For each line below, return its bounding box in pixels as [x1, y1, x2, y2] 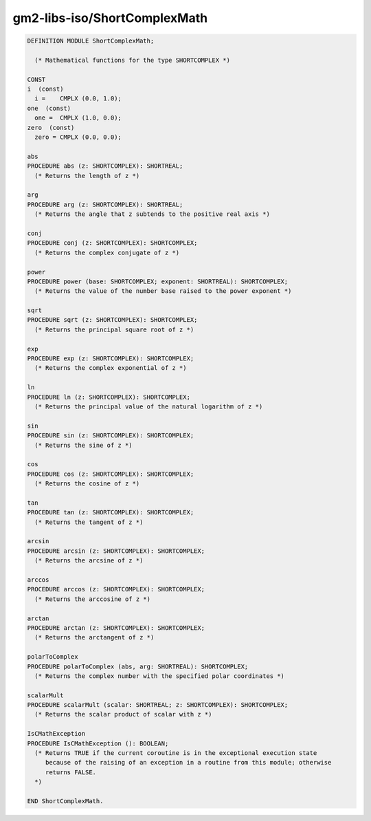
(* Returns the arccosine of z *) [34, 595, 151, 603]
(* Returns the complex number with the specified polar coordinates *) [34, 672, 285, 680]
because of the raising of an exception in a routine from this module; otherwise [45, 758, 332, 767]
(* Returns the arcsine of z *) [34, 557, 144, 565]
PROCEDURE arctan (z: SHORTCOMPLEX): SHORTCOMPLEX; [27, 624, 205, 632]
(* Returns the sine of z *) [34, 441, 133, 449]
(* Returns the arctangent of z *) [34, 633, 155, 642]
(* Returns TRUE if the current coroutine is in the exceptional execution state [34, 749, 317, 757]
